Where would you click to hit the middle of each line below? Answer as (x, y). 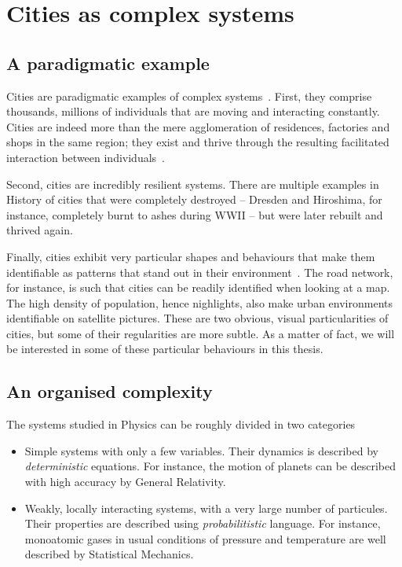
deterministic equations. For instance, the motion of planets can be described (210, 466)
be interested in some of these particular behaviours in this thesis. (165, 349)
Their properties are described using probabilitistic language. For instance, (203, 523)
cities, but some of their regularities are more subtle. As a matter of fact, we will (201, 333)
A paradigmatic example (108, 63)
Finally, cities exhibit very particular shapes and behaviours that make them (191, 256)
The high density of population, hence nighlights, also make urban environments (199, 302)
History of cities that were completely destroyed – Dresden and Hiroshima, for (194, 199)
